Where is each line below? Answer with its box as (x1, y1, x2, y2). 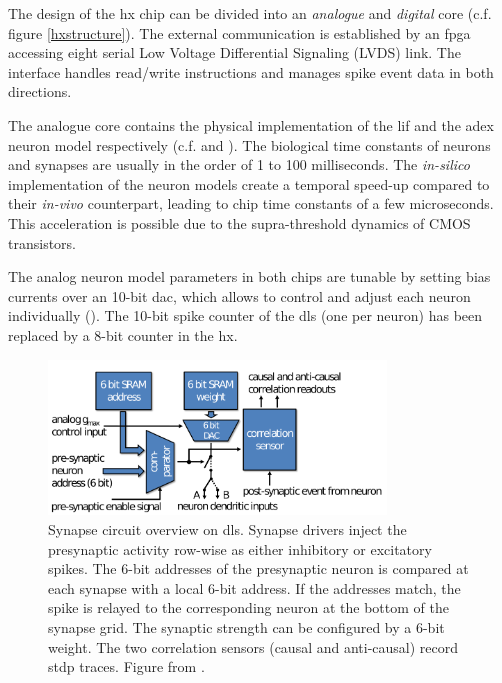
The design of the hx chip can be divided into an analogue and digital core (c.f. (8, 3, 492, 23)
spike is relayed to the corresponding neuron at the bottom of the (48, 597, 449, 618)
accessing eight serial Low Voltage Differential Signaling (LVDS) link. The (8, 42, 461, 63)
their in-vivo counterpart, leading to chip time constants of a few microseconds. (8, 193, 494, 214)
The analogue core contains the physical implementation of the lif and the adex (8, 114, 494, 135)
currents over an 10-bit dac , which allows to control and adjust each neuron (8, 285, 471, 306)
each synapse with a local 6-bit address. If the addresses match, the (48, 577, 461, 598)
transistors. (8, 232, 76, 253)
